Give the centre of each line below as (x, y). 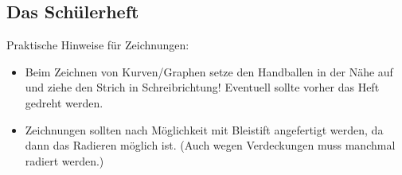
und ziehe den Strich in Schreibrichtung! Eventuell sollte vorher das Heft (202, 87)
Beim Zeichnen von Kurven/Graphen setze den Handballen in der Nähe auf (209, 71)
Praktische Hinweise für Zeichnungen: (98, 45)
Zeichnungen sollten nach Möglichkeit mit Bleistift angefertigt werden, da (204, 129)
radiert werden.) (64, 160)
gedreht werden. (64, 102)
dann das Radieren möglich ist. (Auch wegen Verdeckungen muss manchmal (210, 145)
